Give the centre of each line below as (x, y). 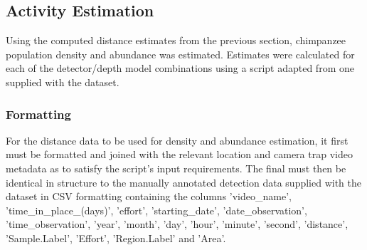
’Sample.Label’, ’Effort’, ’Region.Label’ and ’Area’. (116, 238)
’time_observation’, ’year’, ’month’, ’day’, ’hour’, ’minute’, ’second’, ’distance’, (177, 224)
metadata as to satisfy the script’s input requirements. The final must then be (176, 168)
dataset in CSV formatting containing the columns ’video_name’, (149, 196)
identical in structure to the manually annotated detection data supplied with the (183, 182)
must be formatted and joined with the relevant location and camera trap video (179, 154)
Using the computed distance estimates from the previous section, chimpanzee (176, 40)
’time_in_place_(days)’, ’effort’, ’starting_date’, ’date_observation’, (156, 210)
